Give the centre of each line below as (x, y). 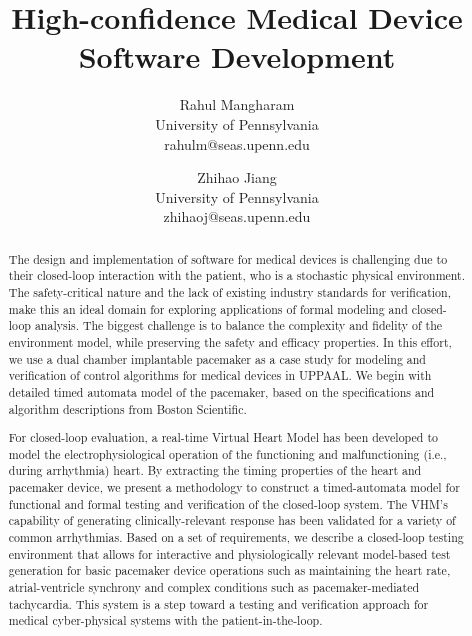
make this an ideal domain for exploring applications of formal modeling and (208, 308)
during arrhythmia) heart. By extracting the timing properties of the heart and (215, 470)
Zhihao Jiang (237, 177)
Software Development (237, 56)
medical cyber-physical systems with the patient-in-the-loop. (165, 620)
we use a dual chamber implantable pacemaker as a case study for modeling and (217, 358)
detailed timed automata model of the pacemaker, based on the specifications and (221, 391)
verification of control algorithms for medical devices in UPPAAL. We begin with (220, 375)
